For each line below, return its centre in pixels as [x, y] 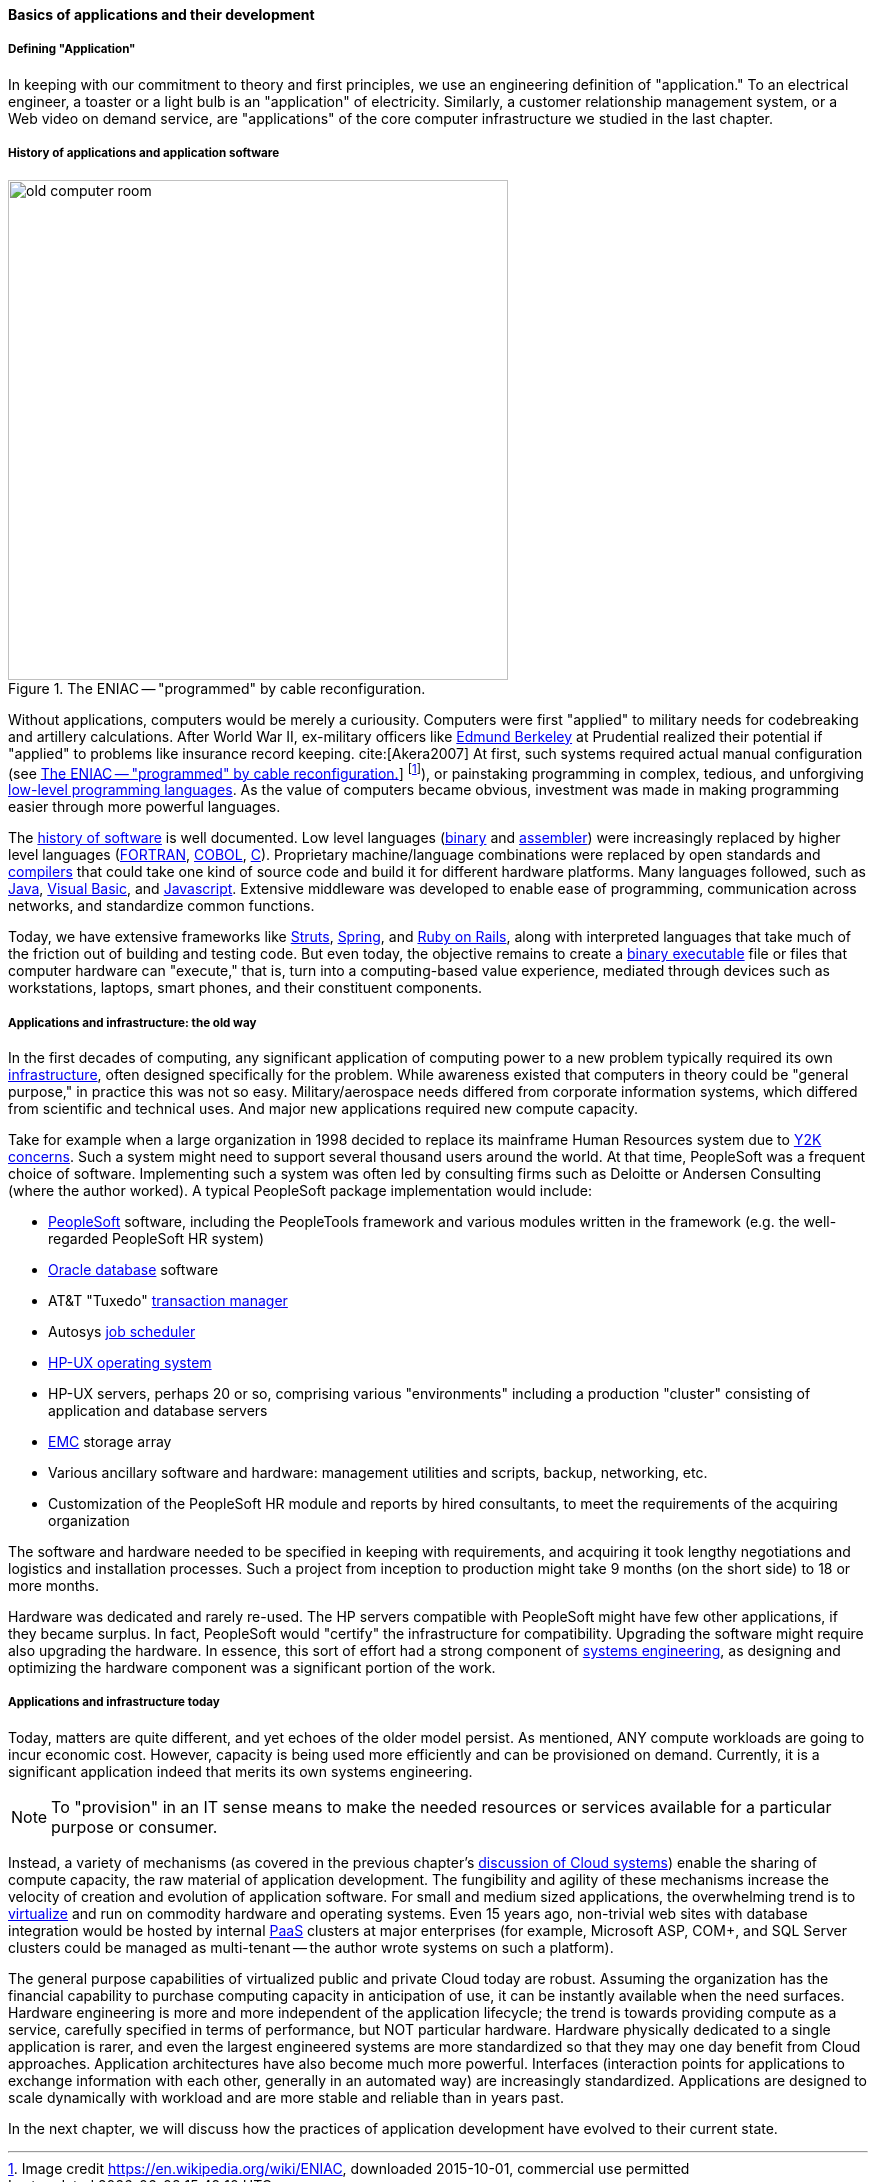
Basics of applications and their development [161, 14]
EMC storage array [110, 1441]
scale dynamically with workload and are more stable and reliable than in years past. [286, 2097]
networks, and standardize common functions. [161, 906]
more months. [54, 1585]
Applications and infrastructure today [114, 1702]
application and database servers [158, 1410]
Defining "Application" [72, 49]
